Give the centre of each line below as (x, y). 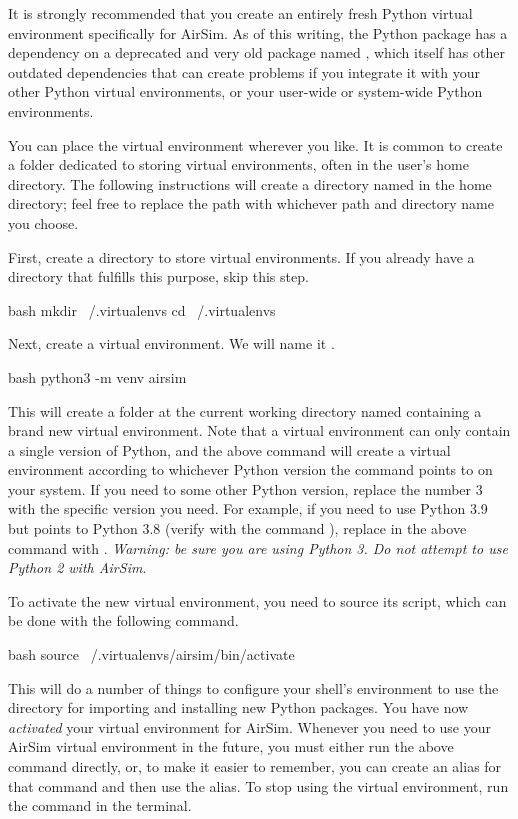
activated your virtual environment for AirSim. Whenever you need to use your (249, 726)
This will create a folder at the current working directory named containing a (245, 410)
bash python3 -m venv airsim (97, 376)
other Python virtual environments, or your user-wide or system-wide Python (245, 91)
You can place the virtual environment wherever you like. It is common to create (255, 144)
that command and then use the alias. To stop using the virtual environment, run (258, 785)
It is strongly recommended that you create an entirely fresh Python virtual (240, 13)
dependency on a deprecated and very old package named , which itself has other (256, 52)
